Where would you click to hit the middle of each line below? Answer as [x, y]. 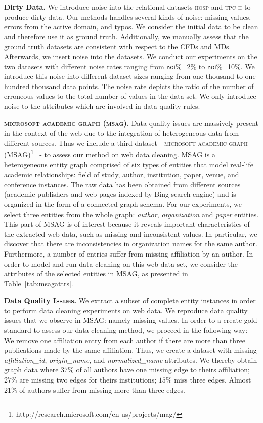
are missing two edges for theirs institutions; [88, 380]
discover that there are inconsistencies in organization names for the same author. [131, 244]
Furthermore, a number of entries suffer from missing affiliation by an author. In [129, 253]
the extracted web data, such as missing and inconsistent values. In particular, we [131, 234]
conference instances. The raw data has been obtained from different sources [122, 184]
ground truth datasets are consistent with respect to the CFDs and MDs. [118, 46]
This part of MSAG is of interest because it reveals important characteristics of [127, 224]
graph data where [31, 370]
